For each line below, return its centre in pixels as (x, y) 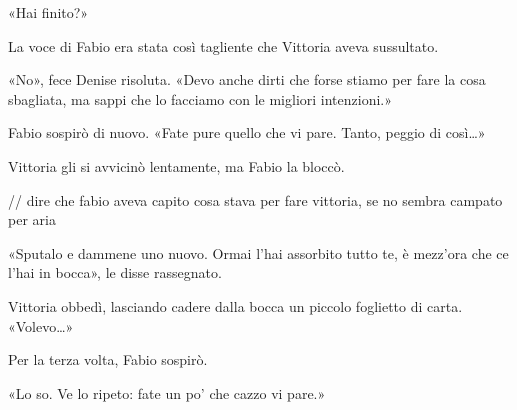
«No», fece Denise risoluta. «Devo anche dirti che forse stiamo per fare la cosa (247, 79)
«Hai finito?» (48, 12)
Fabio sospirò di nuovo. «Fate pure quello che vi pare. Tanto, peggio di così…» (247, 132)
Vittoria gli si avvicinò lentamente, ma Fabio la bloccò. (176, 165)
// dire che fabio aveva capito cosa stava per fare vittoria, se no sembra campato (255, 199)
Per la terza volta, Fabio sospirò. (108, 359)
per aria (32, 219)
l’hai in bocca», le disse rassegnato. (115, 272)
